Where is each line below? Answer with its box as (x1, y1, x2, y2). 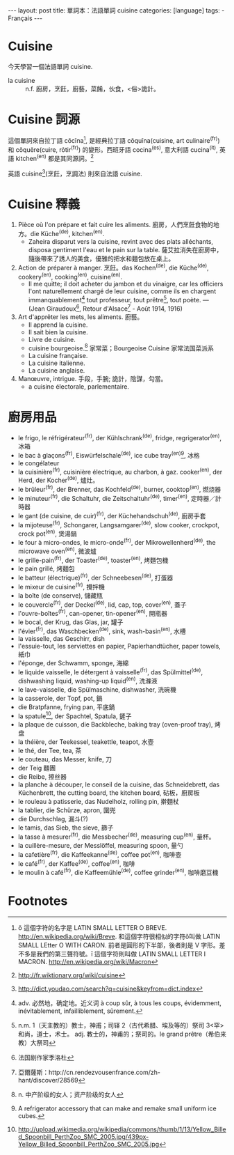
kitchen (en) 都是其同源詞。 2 (15, 153, 94, 162)
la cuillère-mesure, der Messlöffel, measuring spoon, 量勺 (17, 842, 183, 850)
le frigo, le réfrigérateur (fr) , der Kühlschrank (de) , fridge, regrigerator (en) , (17, 433, 222, 442)
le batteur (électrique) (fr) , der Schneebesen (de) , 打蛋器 (17, 573, 174, 582)
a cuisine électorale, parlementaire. (28, 382, 129, 391)
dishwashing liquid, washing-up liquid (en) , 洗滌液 (17, 676, 158, 685)
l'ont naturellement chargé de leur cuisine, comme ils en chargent (28, 287, 217, 295)
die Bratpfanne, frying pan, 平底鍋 (17, 702, 115, 711)
